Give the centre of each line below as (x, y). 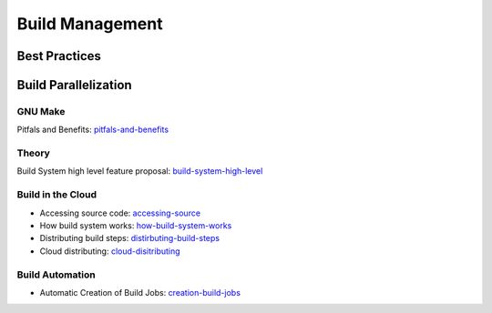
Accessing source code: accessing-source (120, 213)
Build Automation (56, 275)
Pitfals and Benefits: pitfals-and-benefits (92, 130)
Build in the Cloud (57, 195)
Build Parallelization (74, 85)
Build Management (90, 24)
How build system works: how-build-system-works (136, 226)
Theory (33, 153)
